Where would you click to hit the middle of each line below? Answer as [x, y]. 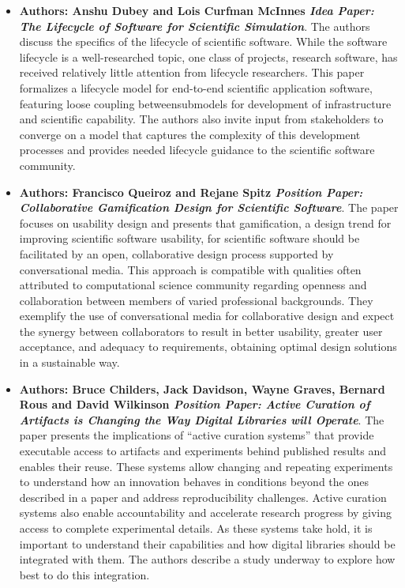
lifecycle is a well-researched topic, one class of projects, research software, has [208, 57]
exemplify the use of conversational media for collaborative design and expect [207, 316]
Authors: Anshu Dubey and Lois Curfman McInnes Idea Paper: [197, 10]
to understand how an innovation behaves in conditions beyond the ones [194, 482]
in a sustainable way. [69, 362]
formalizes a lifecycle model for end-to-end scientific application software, [196, 87]
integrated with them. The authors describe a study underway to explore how [207, 559]
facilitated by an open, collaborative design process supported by [176, 253]
